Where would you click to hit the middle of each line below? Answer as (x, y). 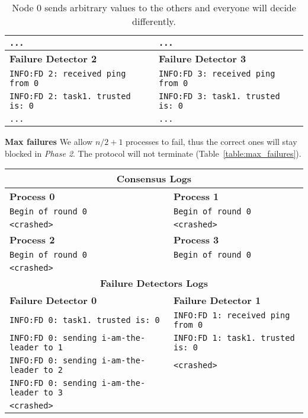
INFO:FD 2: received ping (68, 74)
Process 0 (32, 197)
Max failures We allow (49, 141)
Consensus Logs (154, 179)
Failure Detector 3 (203, 58)
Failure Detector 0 (53, 300)
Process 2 (32, 240)
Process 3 (196, 240)
